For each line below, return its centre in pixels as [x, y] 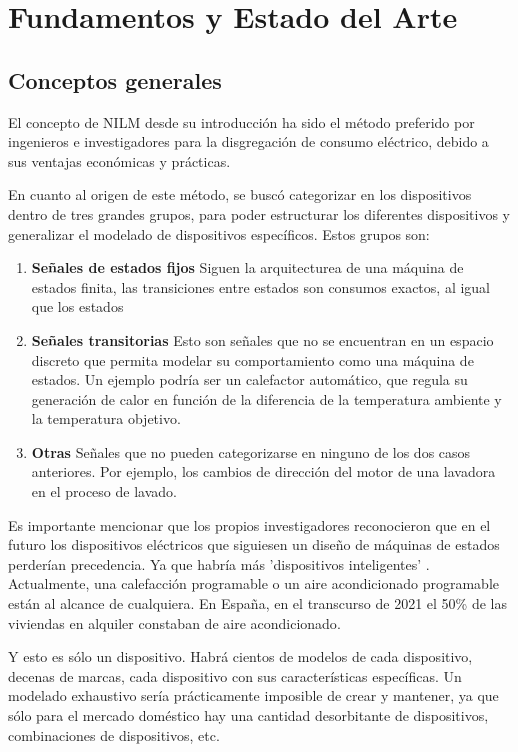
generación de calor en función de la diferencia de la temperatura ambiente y [266, 398]
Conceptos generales [115, 79]
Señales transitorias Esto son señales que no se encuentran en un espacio [262, 339]
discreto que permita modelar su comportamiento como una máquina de [252, 359]
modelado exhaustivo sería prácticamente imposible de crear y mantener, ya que [253, 695]
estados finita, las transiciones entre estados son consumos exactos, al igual [261, 286]
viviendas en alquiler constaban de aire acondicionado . [174, 622]
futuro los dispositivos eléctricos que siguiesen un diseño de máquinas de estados [254, 544]
